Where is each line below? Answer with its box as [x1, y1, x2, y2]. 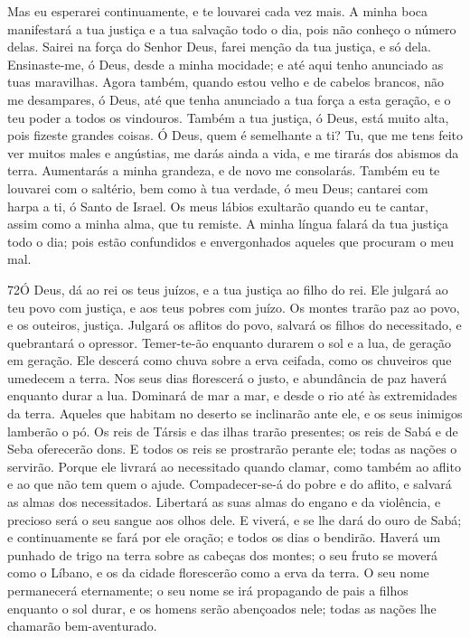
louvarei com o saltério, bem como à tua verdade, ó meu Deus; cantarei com [7, 178, 428, 197]
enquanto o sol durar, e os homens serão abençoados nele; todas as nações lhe [7, 598, 437, 617]
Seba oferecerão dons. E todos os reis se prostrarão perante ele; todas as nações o [7, 439, 457, 458]
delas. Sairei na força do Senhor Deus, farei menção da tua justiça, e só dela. [7, 37, 431, 56]
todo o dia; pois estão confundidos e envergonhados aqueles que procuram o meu [7, 231, 455, 250]
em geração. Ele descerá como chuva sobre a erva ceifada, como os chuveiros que [7, 351, 452, 370]
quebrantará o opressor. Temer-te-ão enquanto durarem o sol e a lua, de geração [7, 333, 451, 352]
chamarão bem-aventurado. [7, 616, 157, 635]
